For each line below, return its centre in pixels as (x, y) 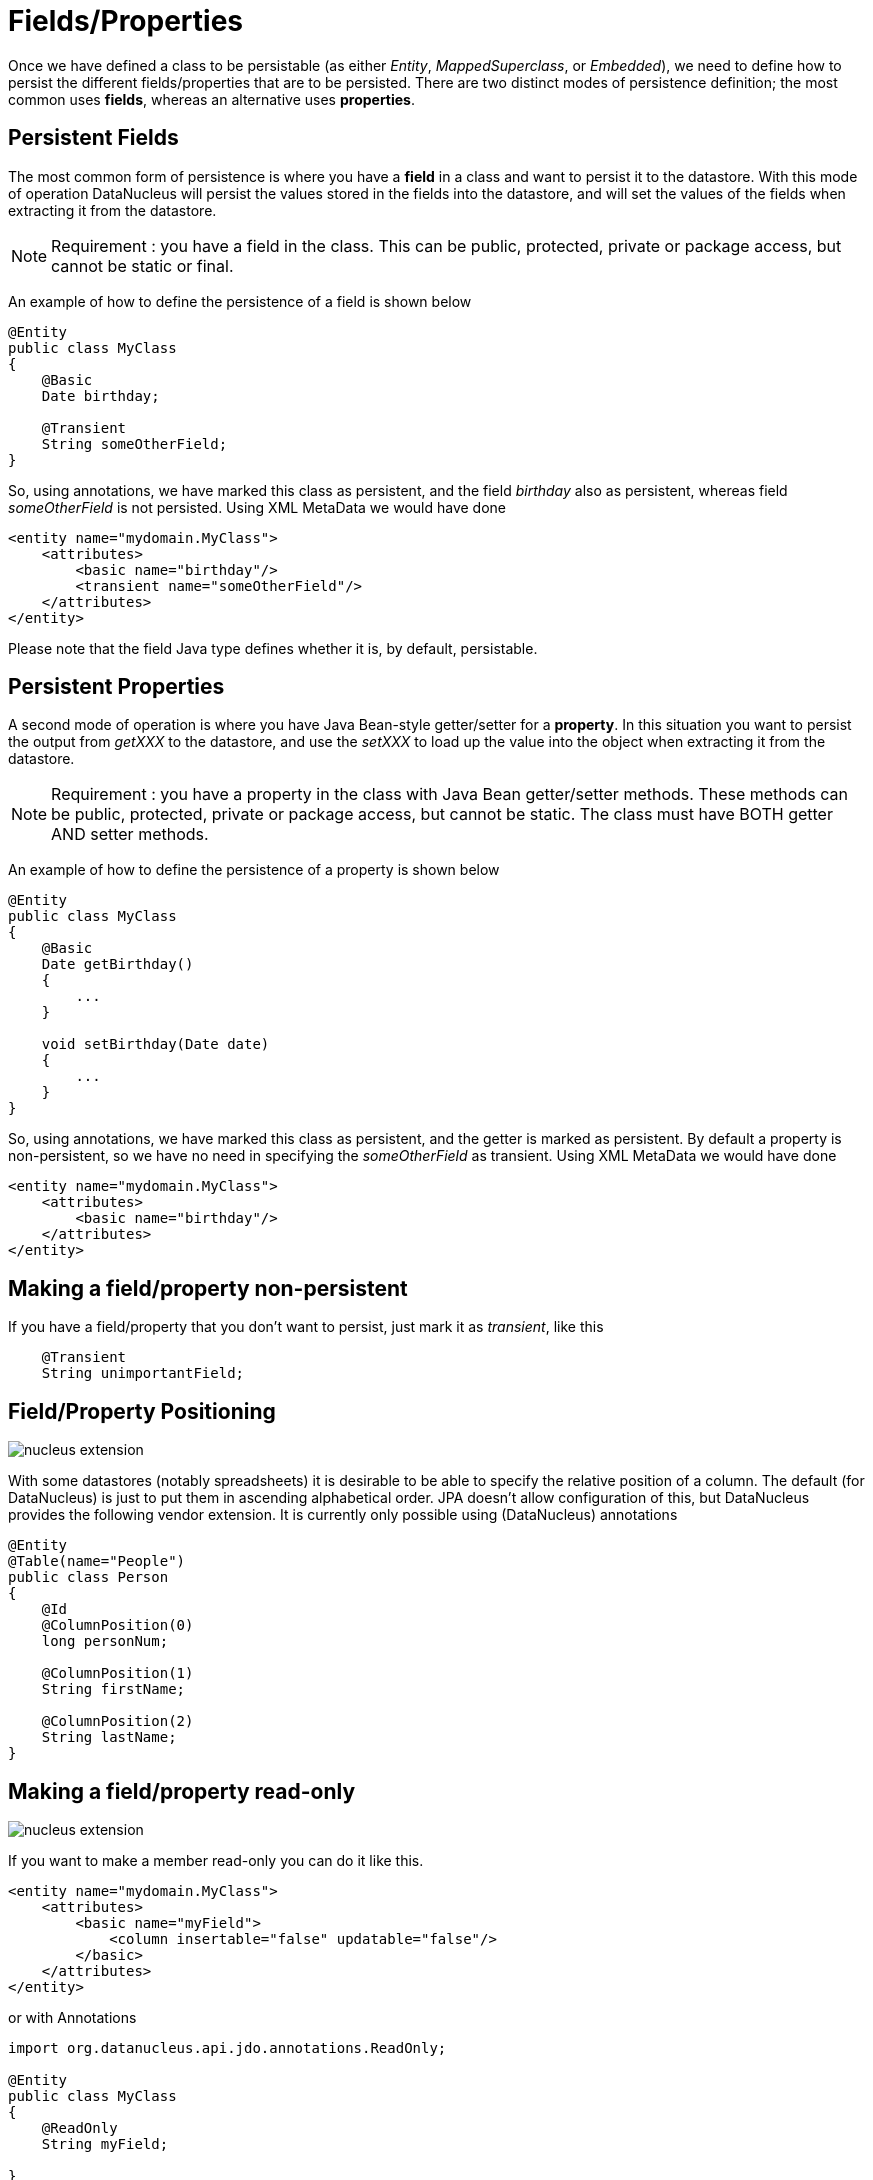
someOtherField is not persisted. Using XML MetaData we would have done (257, 507)
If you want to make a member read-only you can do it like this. (216, 1860)
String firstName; (113, 1689)
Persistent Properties (116, 687)
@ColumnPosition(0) (117, 1625)
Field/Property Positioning (142, 1411)
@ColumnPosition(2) (117, 1721)
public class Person (88, 1577)
